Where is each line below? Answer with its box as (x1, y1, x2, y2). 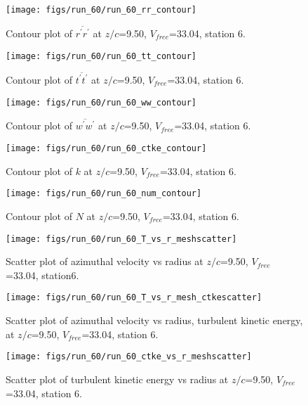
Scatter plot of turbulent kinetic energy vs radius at (6, 371, 229, 386)
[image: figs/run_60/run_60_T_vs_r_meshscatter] (6, 233, 237, 244)
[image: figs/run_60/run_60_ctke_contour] (6, 143, 207, 154)
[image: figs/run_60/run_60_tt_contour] (6, 51, 197, 61)
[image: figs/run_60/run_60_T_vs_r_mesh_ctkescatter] (6, 292, 262, 303)
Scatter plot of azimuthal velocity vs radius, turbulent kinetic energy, (6, 313, 303, 328)
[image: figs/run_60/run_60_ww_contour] (6, 97, 197, 108)
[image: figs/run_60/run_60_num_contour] (6, 188, 202, 199)
